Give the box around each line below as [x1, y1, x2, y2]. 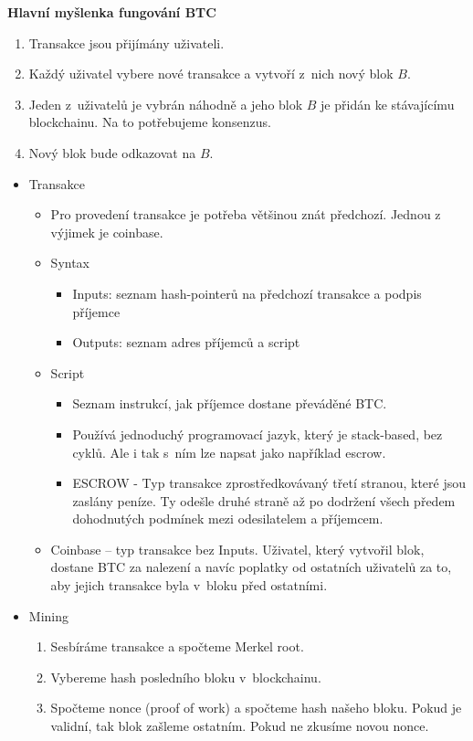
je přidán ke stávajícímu [321, 94, 455, 113]
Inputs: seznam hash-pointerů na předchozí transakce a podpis [72, 283, 422, 302]
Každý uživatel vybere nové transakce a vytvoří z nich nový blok [28, 64, 394, 83]
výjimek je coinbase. [50, 222, 163, 241]
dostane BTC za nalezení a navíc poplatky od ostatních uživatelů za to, [50, 557, 452, 577]
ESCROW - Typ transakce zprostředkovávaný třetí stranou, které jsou [72, 473, 467, 492]
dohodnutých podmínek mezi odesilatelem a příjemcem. [72, 509, 384, 528]
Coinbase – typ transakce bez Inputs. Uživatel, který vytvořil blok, [50, 539, 425, 558]
